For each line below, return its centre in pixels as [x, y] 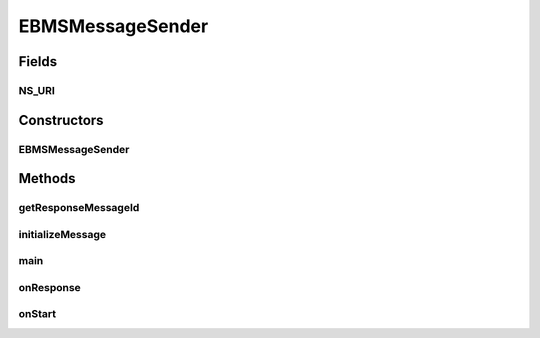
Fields [38, 61]
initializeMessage [62, 234]
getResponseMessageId [79, 208]
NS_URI [36, 90]
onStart [37, 314]
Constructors [61, 120]
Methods [47, 178]
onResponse [50, 287]
